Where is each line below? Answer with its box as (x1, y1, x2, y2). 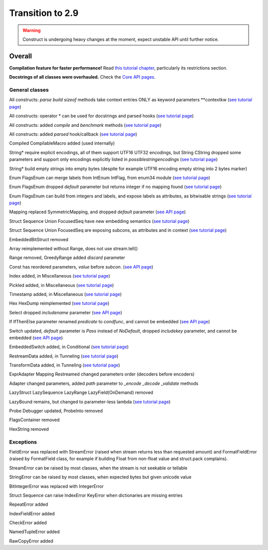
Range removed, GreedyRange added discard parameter (9, 255, 126, 261)
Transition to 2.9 (9, 7, 79, 18)
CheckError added (9, 520, 47, 526)
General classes (9, 87, 49, 93)
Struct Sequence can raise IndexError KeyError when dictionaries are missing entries (9, 492, 183, 498)
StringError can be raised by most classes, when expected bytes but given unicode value (9, 474, 192, 480)
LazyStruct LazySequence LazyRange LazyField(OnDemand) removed (9, 389, 153, 395)
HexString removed (9, 426, 49, 432)
